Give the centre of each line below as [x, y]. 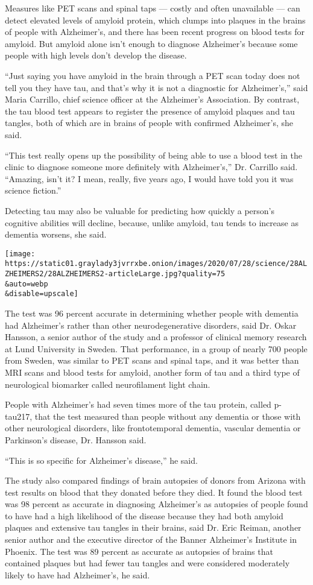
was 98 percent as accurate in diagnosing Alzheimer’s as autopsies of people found [156, 504]
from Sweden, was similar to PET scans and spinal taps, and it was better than [152, 360]
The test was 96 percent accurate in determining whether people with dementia [152, 313]
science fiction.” [33, 190]
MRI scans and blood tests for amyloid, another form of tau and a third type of [152, 372]
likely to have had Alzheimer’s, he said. [77, 574]
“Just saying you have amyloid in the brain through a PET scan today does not [153, 75]
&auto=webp [27, 284]
